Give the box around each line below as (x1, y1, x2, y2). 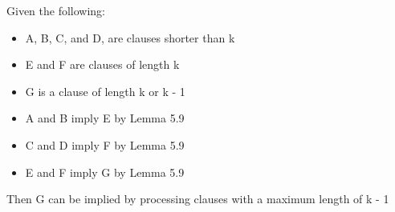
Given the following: (6, 2, 106, 18)
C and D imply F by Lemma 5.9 (25, 136, 185, 153)
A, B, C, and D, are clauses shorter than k (25, 29, 235, 46)
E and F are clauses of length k (25, 56, 180, 73)
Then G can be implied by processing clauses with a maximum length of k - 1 (6, 190, 389, 207)
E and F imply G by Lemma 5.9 (25, 163, 185, 180)
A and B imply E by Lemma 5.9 (25, 110, 185, 126)
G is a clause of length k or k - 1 (25, 82, 185, 99)
